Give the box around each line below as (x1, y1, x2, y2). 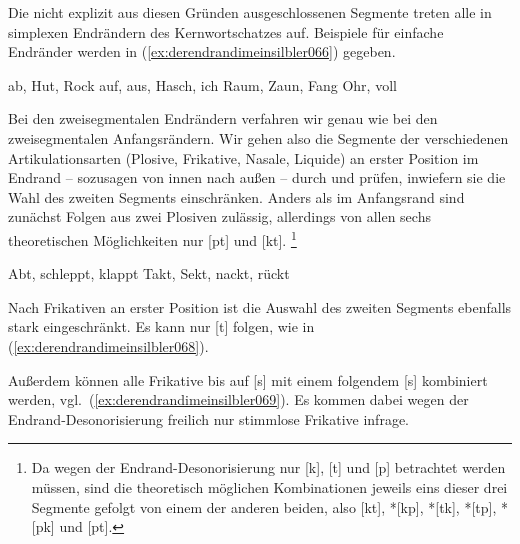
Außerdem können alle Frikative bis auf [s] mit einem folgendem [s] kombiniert (8, 369, 488, 390)
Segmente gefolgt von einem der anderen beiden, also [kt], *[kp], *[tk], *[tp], (31, 496, 497, 517)
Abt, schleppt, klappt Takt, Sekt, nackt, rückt (8, 263, 290, 284)
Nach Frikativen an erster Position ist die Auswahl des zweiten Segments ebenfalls (8, 296, 512, 317)
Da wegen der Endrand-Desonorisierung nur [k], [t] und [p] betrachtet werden (31, 457, 506, 478)
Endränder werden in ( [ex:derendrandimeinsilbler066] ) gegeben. (8, 41, 396, 62)
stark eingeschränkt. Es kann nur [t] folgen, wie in (8, 316, 315, 337)
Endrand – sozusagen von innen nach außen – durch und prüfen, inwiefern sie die (8, 167, 506, 188)
